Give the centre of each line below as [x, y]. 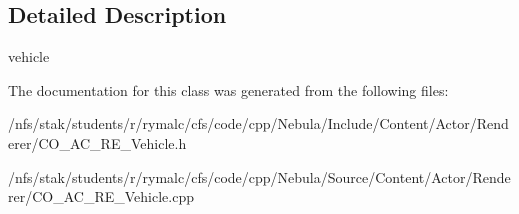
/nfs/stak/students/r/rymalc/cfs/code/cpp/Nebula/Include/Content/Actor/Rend [258, 123]
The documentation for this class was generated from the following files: [228, 89]
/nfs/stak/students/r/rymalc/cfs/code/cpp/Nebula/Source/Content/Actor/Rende [259, 176]
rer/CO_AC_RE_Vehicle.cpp [101, 196]
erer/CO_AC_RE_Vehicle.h [97, 142]
